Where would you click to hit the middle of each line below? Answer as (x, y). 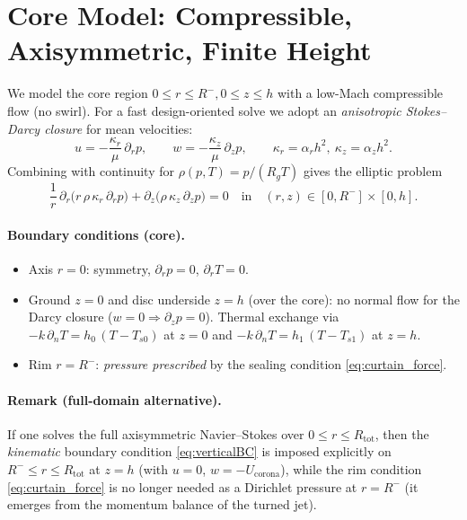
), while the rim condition (351, 468)
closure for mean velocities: (119, 128)
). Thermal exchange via (272, 317)
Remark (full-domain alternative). (115, 399)
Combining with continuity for (91, 171)
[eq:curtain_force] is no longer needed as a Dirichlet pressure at (182, 486)
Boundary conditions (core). (96, 234)
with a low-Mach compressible (360, 93)
